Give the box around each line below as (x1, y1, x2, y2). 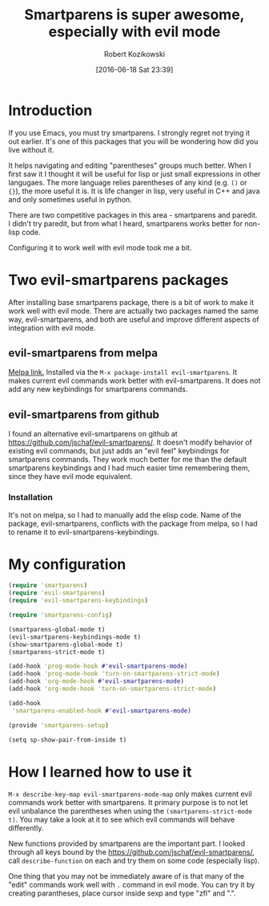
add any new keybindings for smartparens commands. (8, 384, 188, 394)
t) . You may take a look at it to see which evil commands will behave (8, 815, 235, 824)
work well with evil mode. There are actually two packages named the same (8, 306, 259, 315)
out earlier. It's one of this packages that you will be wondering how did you (8, 136, 259, 146)
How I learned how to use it (8, 762, 192, 781)
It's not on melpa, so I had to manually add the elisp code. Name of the (8, 510, 242, 519)
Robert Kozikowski (103, 49, 166, 59)
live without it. (8, 144, 54, 154)
